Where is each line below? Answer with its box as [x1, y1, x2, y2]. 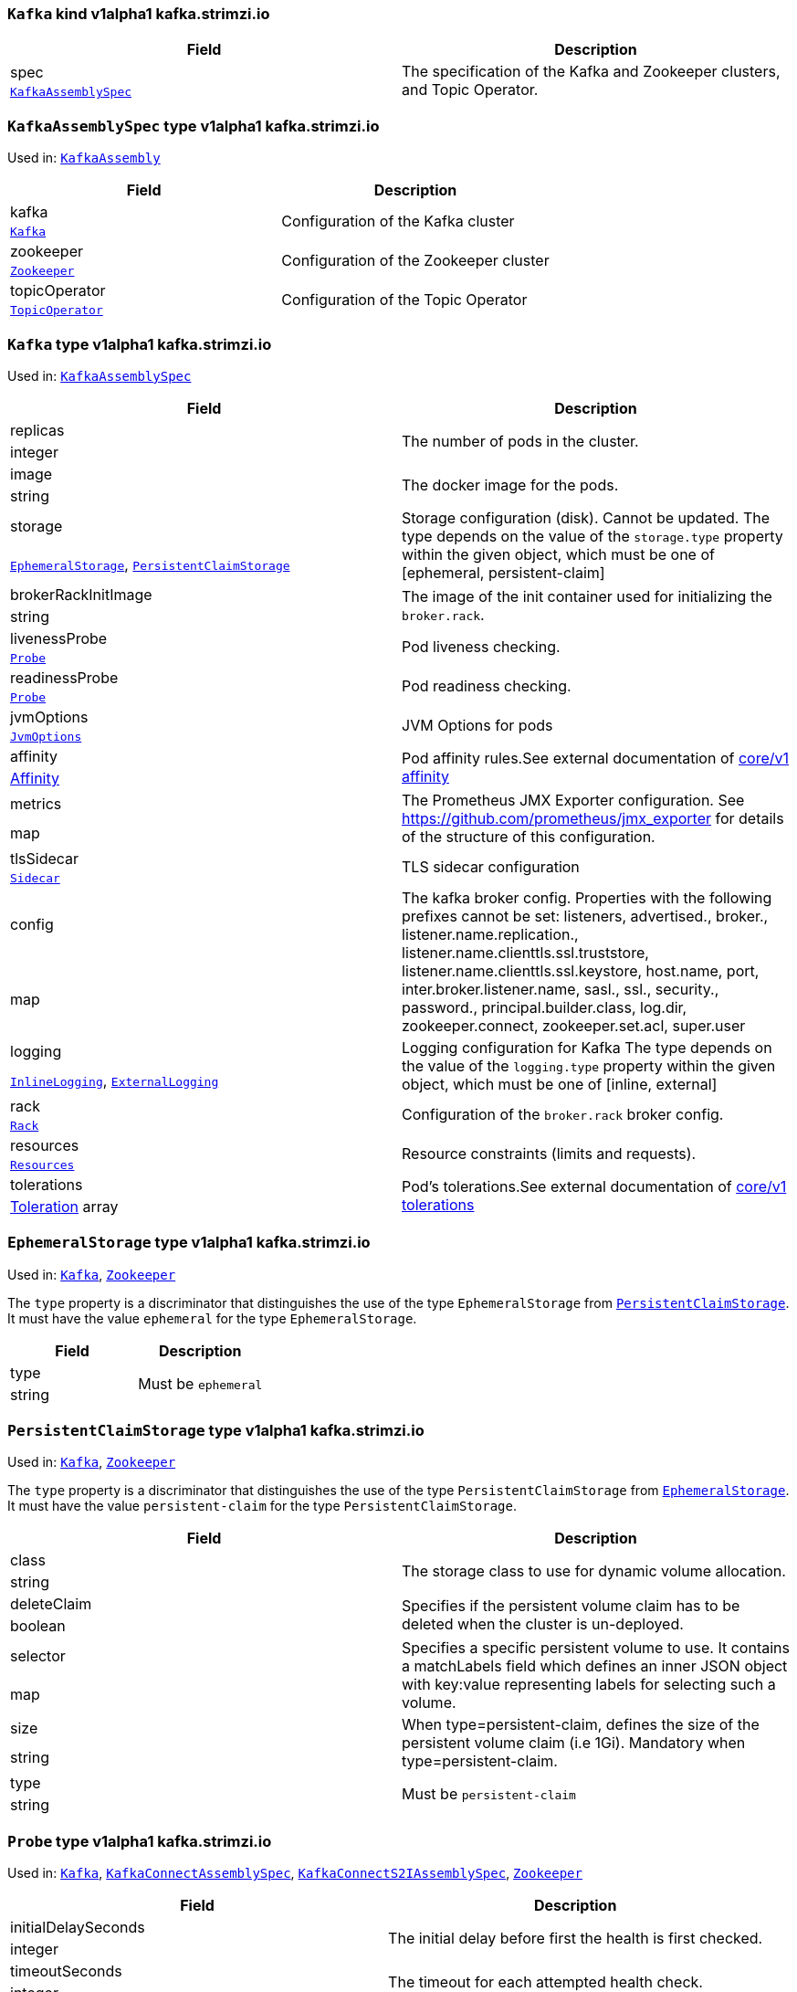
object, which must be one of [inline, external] [402, 1074, 718, 1093]
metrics [10, 794, 62, 813]
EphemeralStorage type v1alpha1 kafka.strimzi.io [7, 1233, 371, 1252]
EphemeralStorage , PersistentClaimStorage [10, 554, 290, 574]
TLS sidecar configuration [402, 858, 580, 877]
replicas [10, 420, 65, 439]
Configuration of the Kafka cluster [281, 211, 515, 230]
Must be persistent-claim [402, 1785, 576, 1804]
